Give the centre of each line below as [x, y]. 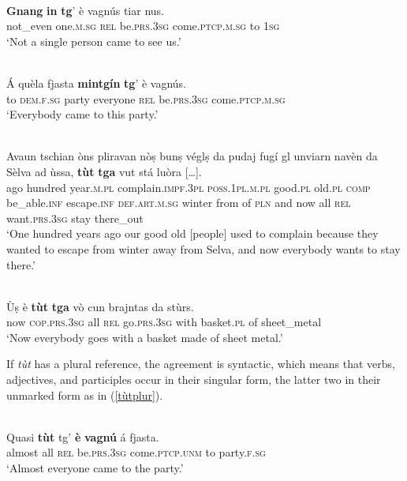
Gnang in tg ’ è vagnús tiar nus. [85, 10]
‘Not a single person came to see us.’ [94, 41]
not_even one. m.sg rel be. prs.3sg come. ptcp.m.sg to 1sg [143, 26]
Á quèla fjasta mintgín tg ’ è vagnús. [97, 83]
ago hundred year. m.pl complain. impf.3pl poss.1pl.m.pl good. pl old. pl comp [189, 187]
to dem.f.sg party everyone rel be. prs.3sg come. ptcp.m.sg [146, 98]
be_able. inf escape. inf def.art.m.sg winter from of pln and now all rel [179, 203]
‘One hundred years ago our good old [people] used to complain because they [192, 233]
